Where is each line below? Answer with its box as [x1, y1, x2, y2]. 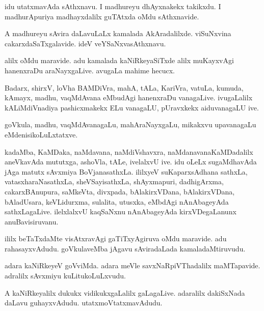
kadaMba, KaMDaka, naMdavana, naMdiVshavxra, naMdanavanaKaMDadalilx [5, 146, 253, 157]
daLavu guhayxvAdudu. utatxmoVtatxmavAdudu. [5, 297, 163, 308]
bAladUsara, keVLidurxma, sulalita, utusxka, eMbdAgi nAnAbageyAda [5, 196, 229, 207]
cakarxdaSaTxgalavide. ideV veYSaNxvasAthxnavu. [5, 38, 166, 48]
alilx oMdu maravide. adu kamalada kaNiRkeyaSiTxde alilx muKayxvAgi [5, 55, 234, 66]
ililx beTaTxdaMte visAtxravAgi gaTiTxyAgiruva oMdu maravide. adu [5, 233, 227, 244]
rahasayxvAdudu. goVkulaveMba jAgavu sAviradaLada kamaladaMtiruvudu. [5, 243, 246, 253]
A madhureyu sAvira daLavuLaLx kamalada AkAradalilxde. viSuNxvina [5, 28, 231, 39]
